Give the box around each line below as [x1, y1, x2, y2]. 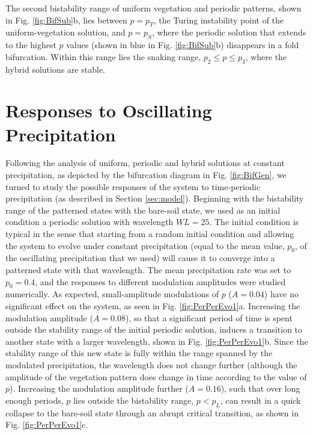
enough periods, [5, 393, 64, 406]
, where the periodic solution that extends [151, 26, 306, 39]
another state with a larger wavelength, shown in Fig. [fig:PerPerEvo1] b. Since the [5, 335, 308, 347]
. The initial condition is [209, 215, 299, 228]
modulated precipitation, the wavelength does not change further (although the [5, 358, 297, 371]
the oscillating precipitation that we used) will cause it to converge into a [5, 251, 275, 264]
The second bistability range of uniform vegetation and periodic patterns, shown [5, 2, 302, 14]
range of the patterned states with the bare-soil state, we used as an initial [5, 203, 281, 216]
